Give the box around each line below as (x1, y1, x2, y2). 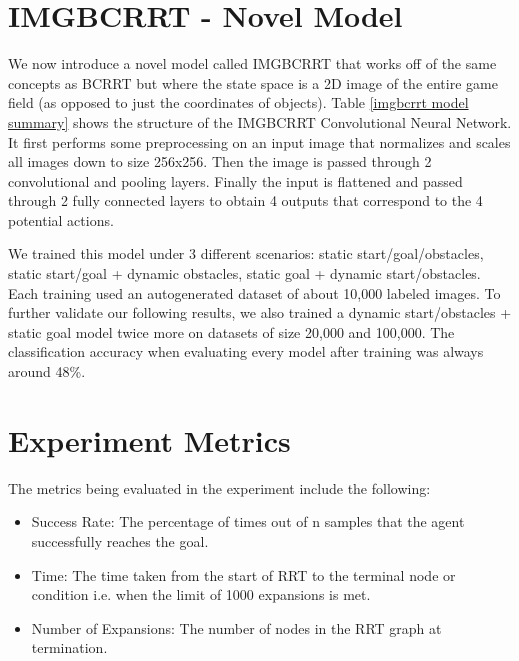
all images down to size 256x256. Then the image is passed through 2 (8, 151, 432, 172)
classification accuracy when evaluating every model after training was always (8, 341, 484, 362)
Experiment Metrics (8, 419, 291, 460)
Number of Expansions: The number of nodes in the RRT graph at (31, 617, 442, 638)
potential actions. (8, 209, 114, 230)
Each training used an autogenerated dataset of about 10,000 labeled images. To (8, 282, 501, 303)
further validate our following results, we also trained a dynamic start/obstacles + (8, 302, 512, 323)
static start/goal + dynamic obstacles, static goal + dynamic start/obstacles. (8, 263, 481, 284)
